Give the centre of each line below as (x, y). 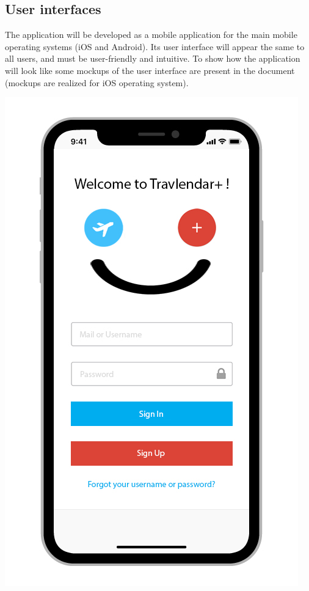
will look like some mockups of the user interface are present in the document (150, 70)
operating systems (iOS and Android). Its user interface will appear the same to (155, 46)
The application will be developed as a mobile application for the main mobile (151, 35)
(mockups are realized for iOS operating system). (97, 82)
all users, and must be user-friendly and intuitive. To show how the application (153, 58)
